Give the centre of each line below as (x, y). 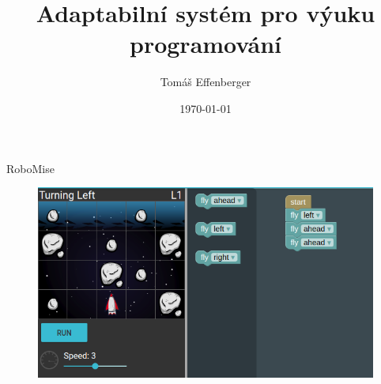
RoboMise (30, 168)
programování (206, 44)
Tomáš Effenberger (206, 82)
